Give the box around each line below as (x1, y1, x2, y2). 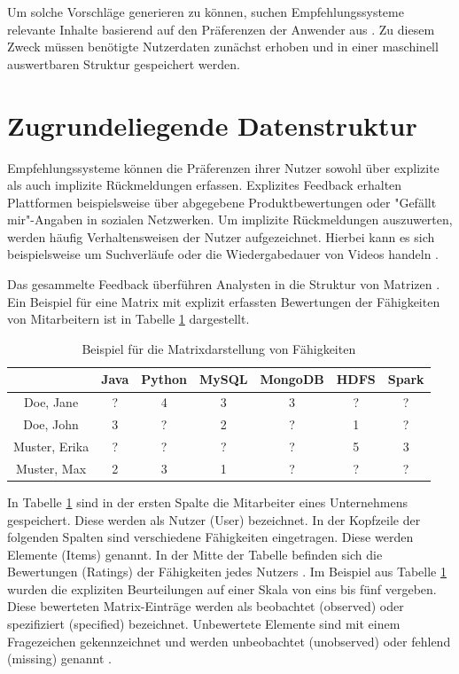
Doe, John (23, 415, 79, 434)
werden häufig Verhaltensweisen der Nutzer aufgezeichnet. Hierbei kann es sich (7, 227, 435, 246)
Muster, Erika (13, 436, 89, 455)
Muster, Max (16, 458, 87, 477)
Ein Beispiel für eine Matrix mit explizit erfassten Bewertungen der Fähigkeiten (7, 292, 440, 310)
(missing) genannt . (7, 649, 113, 668)
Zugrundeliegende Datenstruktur (7, 106, 417, 143)
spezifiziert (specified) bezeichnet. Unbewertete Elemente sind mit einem (7, 615, 401, 633)
